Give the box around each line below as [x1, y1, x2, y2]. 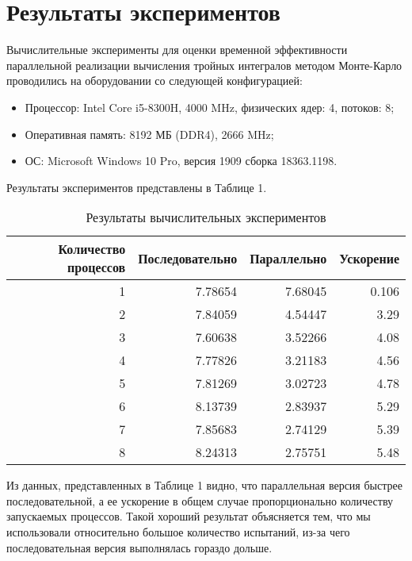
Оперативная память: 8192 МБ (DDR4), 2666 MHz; [25, 125, 274, 142]
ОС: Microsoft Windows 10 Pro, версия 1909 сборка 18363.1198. [25, 152, 338, 169]
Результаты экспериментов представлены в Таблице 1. [6, 179, 267, 195]
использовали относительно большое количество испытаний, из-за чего [6, 524, 350, 540]
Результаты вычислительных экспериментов [86, 208, 326, 227]
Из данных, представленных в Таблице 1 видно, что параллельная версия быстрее [6, 477, 402, 494]
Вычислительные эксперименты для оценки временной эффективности [6, 41, 348, 58]
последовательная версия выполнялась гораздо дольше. [6, 539, 273, 555]
